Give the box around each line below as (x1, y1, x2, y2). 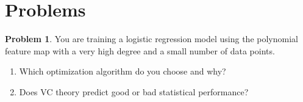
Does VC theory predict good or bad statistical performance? (19, 85, 249, 98)
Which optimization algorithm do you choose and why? (19, 65, 226, 78)
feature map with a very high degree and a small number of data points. (5, 44, 275, 57)
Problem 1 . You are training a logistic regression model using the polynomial (5, 32, 298, 45)
